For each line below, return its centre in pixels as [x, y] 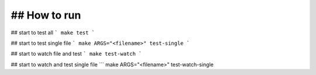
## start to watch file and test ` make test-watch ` [76, 54]
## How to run [46, 15]
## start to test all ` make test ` [53, 33]
